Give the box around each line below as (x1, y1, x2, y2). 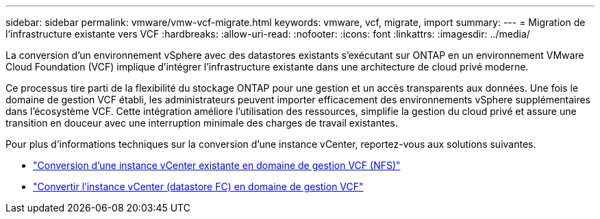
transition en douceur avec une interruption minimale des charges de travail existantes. (5, 117, 398, 129)
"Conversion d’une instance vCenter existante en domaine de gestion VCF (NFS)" (33, 159, 401, 171)
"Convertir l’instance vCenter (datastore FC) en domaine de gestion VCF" (33, 181, 364, 192)
